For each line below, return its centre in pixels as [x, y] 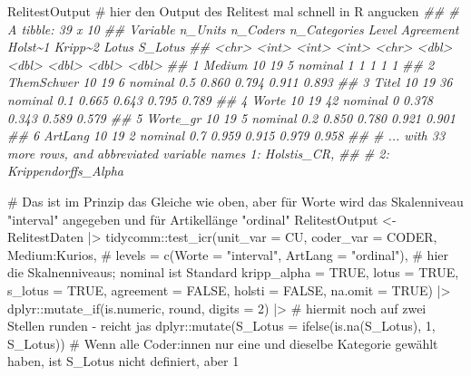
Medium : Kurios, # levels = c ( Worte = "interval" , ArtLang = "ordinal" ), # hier [228, 254]
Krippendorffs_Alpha [66, 171]
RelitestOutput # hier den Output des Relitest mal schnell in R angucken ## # [233, 11]
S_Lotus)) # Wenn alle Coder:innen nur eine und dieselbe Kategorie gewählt [223, 343]
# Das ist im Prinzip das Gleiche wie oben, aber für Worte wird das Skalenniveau [235, 201]
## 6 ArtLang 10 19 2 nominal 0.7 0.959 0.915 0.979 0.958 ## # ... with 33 [226, 135]
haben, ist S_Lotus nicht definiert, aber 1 [123, 361]
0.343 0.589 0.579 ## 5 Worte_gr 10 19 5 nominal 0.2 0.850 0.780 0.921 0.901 [231, 117]
